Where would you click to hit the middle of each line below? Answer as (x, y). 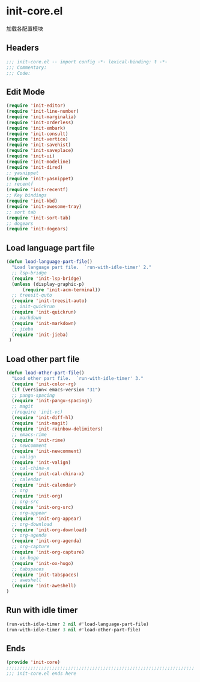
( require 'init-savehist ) (38, 145)
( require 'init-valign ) (41, 463)
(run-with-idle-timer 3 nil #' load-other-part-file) (74, 630)
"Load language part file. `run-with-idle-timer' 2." (82, 267)
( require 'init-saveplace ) (40, 151)
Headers (23, 48)
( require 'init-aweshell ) (44, 586)
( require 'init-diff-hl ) (43, 418)
